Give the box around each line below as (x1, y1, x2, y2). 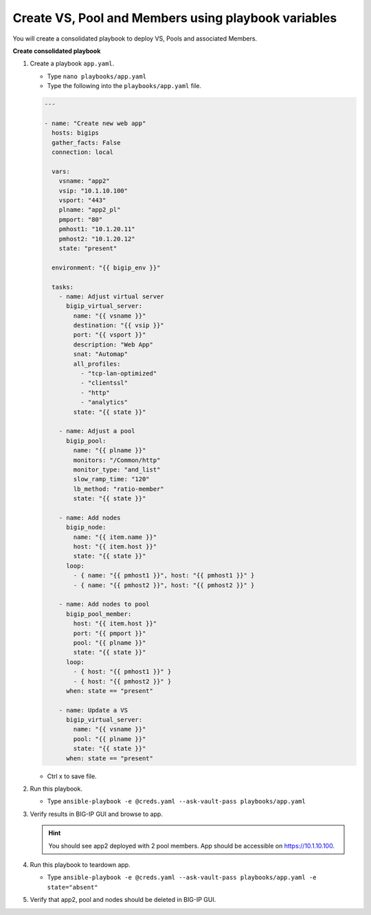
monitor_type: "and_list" (73, 465, 161, 474)
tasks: (52, 283, 74, 291)
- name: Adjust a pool (58, 427, 135, 435)
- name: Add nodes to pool (58, 600, 150, 608)
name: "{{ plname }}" (73, 447, 146, 454)
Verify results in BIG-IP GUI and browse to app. (30, 810, 163, 818)
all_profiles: (73, 360, 121, 368)
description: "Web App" (73, 340, 154, 349)
